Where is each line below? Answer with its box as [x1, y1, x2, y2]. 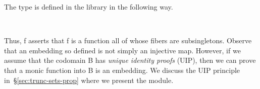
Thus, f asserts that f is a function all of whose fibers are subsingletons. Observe [4, 35, 252, 46]
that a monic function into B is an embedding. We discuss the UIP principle [4, 64, 240, 75]
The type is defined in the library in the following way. [4, 2, 173, 12]
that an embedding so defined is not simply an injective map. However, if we [4, 45, 241, 55]
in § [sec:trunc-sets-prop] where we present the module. [4, 74, 174, 85]
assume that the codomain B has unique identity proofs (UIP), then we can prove [4, 55, 256, 65]
